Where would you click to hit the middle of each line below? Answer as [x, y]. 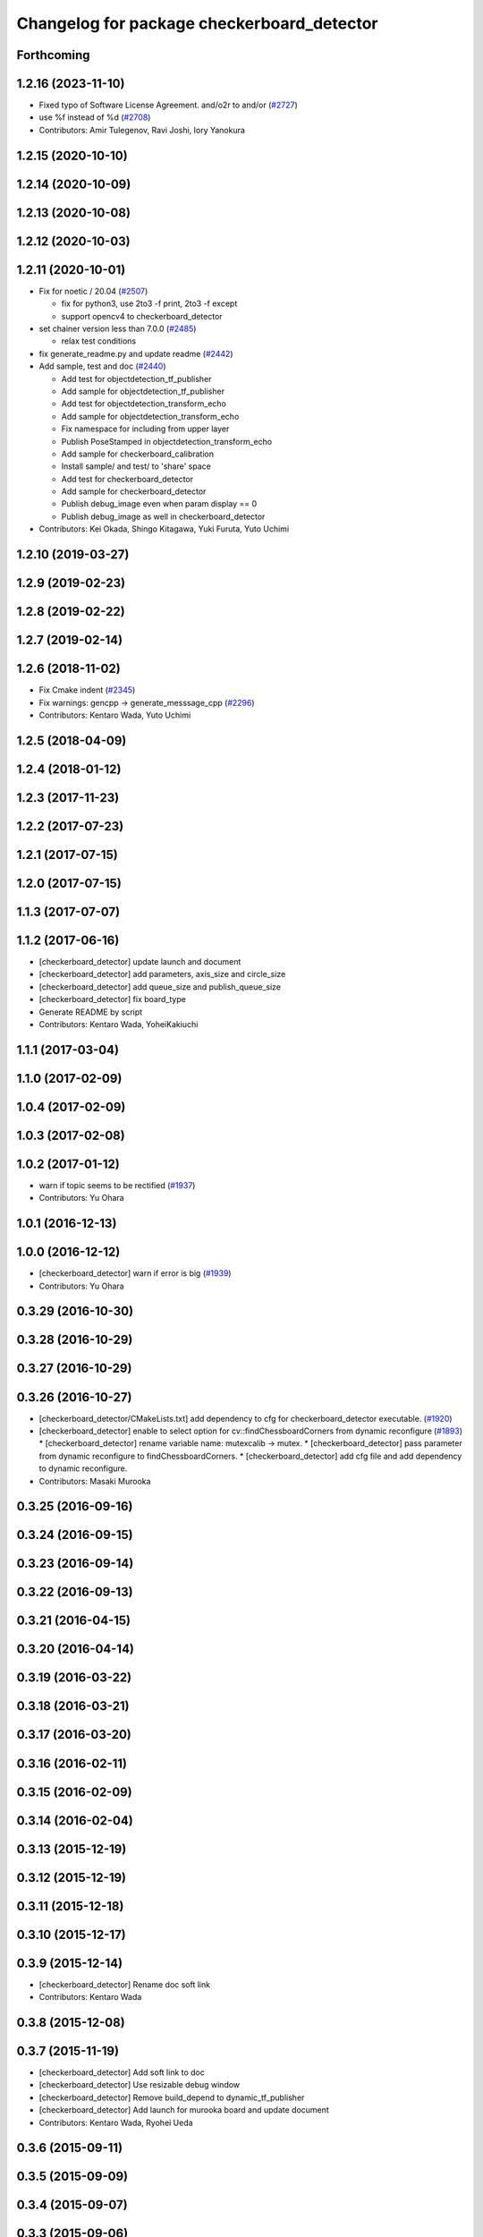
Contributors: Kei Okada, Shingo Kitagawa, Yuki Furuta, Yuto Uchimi [164, 529]
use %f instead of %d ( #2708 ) [95, 117]
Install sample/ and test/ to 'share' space [136, 466]
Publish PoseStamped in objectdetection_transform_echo [167, 441]
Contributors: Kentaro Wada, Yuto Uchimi [115, 715]
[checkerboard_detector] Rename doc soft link [124, 1984]
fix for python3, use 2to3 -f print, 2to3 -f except [149, 303]
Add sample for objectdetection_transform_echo [150, 416]
